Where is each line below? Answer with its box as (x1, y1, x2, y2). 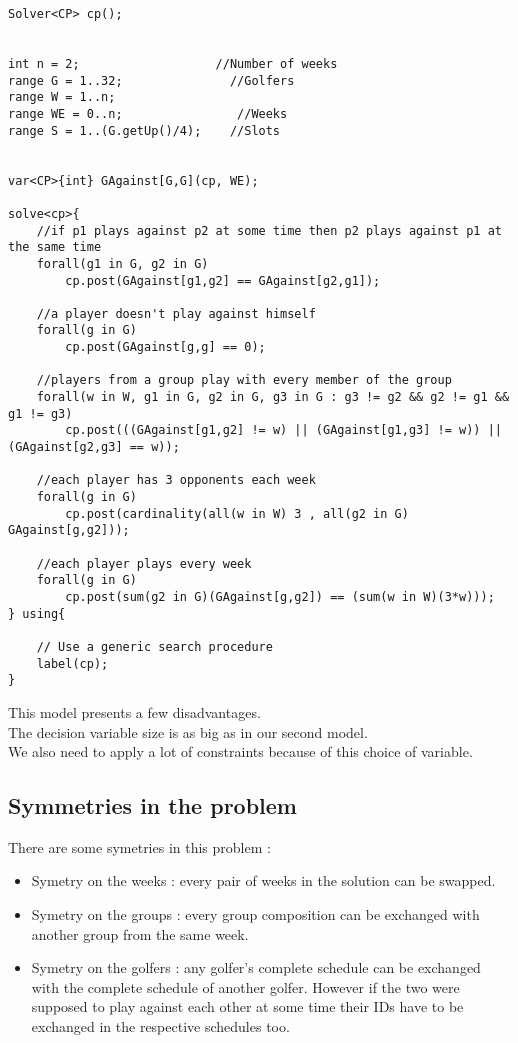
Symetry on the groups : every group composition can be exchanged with (31, 904, 480, 925)
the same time (8, 240, 102, 255)
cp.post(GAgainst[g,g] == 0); (65, 340, 266, 355)
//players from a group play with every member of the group (36, 373, 452, 388)
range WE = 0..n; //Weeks (8, 106, 288, 121)
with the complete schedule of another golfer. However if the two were (31, 976, 460, 997)
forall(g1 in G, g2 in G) (36, 256, 209, 271)
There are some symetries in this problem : (8, 836, 271, 857)
